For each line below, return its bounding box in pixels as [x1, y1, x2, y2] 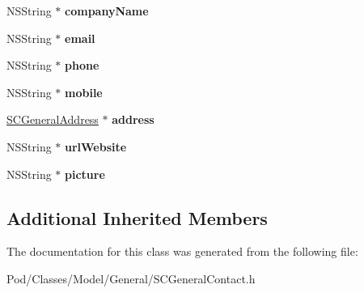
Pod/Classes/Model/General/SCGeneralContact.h [6, 270, 256, 287]
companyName [65, 2, 149, 19]
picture [65, 165, 105, 182]
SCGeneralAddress [6, 111, 99, 128]
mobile [65, 83, 103, 100]
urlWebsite [65, 138, 127, 155]
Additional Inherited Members [6, 205, 268, 230]
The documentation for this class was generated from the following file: [6, 243, 358, 260]
